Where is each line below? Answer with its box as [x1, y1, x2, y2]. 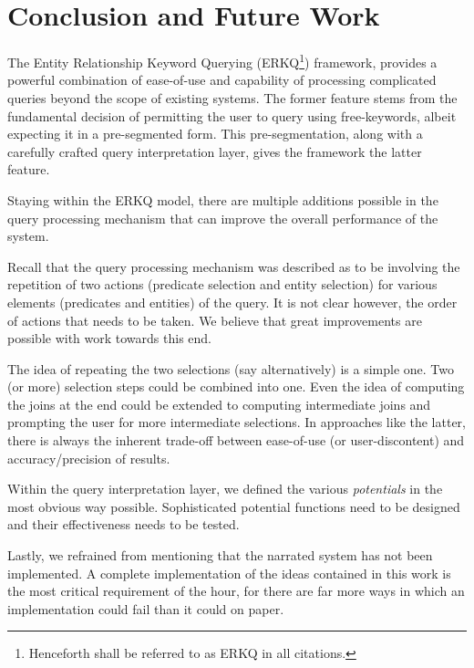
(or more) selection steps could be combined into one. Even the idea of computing [7, 377, 465, 396]
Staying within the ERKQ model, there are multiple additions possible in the [7, 190, 438, 209]
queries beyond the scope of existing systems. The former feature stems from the [7, 88, 458, 107]
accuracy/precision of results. [7, 448, 170, 467]
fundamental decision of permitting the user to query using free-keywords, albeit [7, 106, 457, 125]
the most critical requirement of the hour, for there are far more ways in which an [7, 581, 465, 600]
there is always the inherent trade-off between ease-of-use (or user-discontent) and [7, 431, 465, 450]
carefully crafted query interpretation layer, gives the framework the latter [7, 141, 422, 161]
